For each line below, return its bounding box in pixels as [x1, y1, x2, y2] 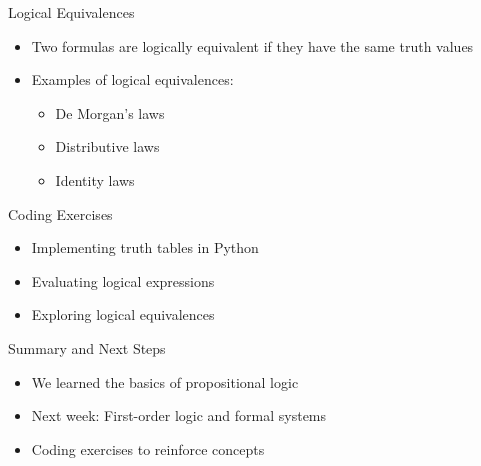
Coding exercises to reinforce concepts [31, 438, 265, 459]
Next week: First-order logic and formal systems [31, 405, 327, 426]
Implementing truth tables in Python [31, 237, 259, 258]
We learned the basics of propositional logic [31, 371, 299, 392]
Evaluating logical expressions [31, 270, 215, 291]
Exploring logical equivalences [31, 304, 215, 325]
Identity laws [55, 169, 135, 190]
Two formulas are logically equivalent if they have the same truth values [31, 35, 474, 56]
